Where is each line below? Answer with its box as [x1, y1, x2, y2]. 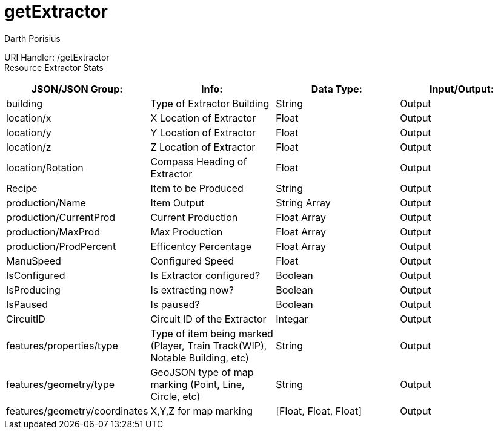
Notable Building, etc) [150, 351, 249, 364]
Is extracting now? [150, 283, 234, 296]
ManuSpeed [6, 254, 61, 267]
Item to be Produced [150, 182, 244, 194]
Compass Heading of [150, 155, 247, 168]
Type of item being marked [150, 327, 273, 340]
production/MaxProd [6, 225, 101, 238]
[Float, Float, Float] [276, 404, 362, 417]
